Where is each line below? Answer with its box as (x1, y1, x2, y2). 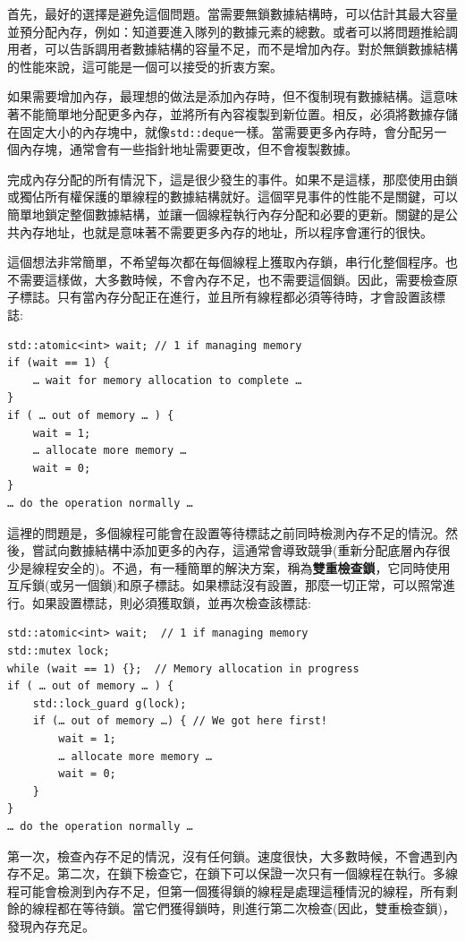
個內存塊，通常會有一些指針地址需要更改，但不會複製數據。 (7, 140, 358, 158)
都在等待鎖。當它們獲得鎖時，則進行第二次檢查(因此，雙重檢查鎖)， (56, 899, 455, 918)
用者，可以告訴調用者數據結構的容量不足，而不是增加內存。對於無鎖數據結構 (7, 39, 458, 58)
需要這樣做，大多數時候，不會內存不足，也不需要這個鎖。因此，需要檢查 (19, 269, 445, 288)
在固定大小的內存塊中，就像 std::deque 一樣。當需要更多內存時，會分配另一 (7, 122, 447, 141)
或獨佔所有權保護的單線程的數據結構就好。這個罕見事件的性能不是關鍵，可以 (7, 187, 458, 206)
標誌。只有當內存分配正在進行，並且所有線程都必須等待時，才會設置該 (19, 287, 433, 306)
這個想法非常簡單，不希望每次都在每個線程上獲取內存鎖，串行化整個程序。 (7, 252, 445, 271)
